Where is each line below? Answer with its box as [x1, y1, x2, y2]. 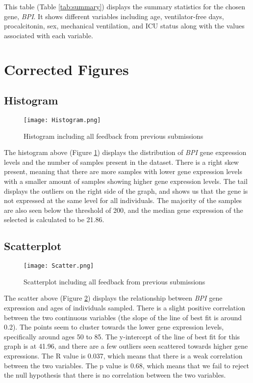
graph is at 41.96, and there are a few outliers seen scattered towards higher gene [4, 341, 248, 351]
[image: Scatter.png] [24, 262, 94, 270]
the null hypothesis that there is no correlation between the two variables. [4, 370, 226, 380]
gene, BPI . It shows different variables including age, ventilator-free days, [4, 11, 224, 21]
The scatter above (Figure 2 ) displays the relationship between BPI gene [4, 293, 223, 303]
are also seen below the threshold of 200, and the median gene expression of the [4, 204, 243, 215]
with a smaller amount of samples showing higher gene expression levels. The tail [4, 176, 248, 186]
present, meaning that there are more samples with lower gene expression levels [4, 166, 242, 177]
